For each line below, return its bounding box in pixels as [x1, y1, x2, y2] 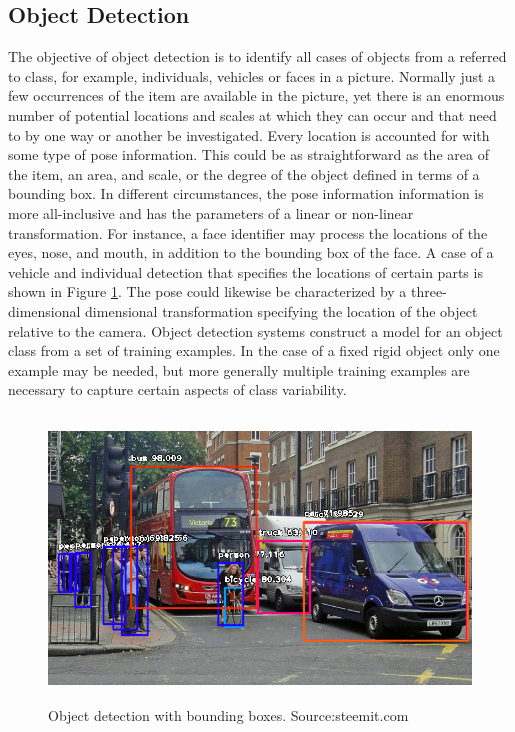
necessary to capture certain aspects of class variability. [8, 379, 347, 400]
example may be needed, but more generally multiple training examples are [8, 359, 470, 380]
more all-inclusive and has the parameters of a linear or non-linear [8, 202, 414, 223]
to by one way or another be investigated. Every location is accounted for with [8, 124, 490, 145]
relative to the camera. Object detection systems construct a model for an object [8, 320, 503, 341]
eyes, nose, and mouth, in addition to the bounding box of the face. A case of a [8, 242, 494, 263]
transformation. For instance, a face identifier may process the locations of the [8, 222, 488, 243]
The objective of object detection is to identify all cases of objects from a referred [8, 46, 507, 67]
